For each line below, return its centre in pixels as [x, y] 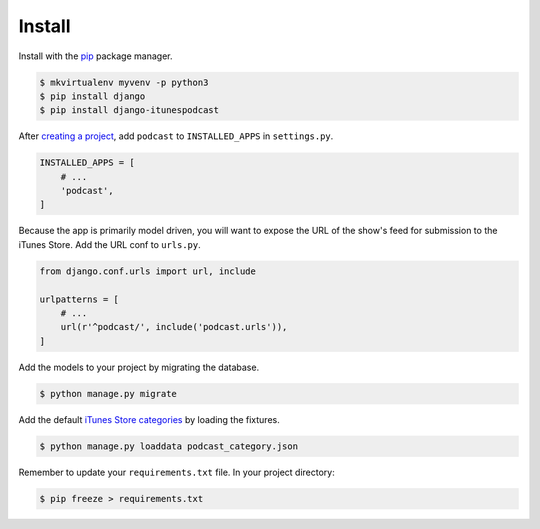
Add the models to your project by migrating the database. [139, 367]
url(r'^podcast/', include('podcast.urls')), [174, 327]
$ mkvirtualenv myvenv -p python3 [124, 82]
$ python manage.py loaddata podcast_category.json [169, 446]
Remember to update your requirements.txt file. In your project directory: [176, 472]
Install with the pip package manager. [95, 56]
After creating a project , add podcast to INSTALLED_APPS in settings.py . [176, 136]
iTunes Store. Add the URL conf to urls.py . [110, 244]
